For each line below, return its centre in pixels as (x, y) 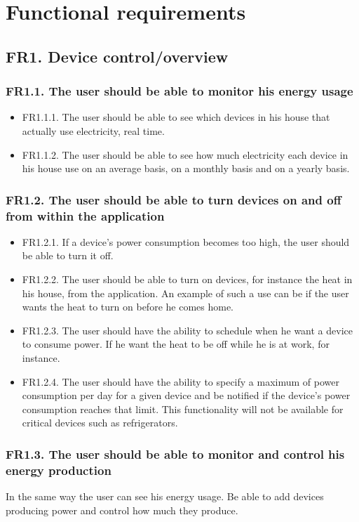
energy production (59, 470)
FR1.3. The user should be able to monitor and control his (175, 454)
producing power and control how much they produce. (122, 510)
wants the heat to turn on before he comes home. (128, 307)
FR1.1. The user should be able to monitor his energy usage (179, 91)
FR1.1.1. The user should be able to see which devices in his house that (176, 117)
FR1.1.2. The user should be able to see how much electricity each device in (185, 154)
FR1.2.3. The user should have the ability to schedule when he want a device (187, 330)
